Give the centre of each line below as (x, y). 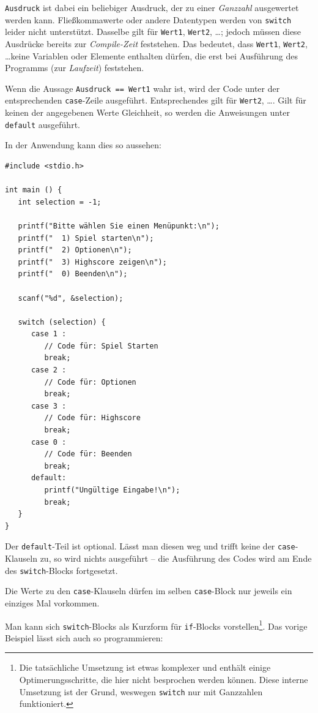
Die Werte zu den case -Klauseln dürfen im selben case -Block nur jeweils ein (149, 591)
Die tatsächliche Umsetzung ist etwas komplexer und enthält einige (145, 667)
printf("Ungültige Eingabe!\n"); (112, 490)
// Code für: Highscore (92, 418)
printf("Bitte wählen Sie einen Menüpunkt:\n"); (119, 226)
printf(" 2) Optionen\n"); (75, 250)
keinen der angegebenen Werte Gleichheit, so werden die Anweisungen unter (147, 112)
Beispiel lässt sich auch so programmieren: (84, 637)
